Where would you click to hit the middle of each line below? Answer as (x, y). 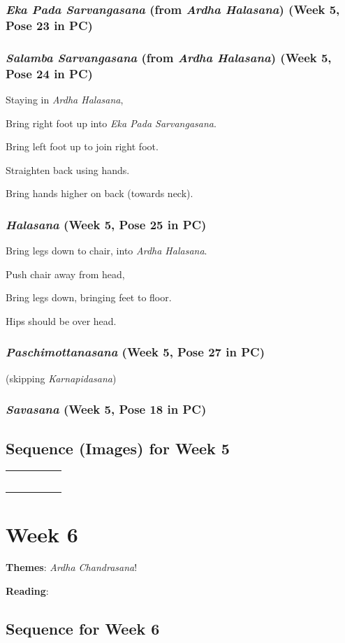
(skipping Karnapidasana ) (61, 378)
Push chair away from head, (65, 274)
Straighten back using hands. (68, 169)
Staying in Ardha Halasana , (65, 99)
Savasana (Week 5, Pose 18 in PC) (106, 409)
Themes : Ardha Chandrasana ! (72, 567)
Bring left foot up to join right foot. (82, 146)
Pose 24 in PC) (49, 73)
